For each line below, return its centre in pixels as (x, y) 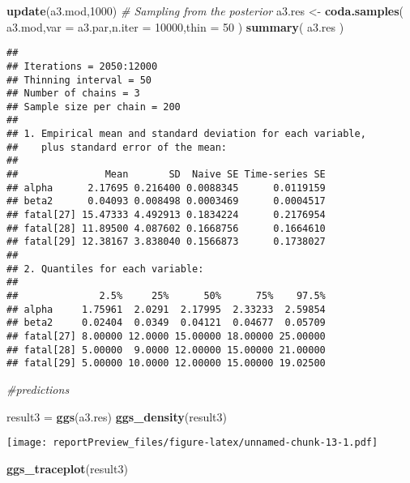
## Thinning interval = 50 (79, 80)
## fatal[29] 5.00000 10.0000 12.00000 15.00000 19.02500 (166, 363)
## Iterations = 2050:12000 (82, 66)
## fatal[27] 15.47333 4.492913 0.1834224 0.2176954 (166, 215)
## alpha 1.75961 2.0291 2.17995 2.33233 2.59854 (166, 309)
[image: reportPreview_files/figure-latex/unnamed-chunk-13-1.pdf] (192, 443)
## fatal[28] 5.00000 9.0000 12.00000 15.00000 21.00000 (166, 350)
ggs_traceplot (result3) (67, 468)
